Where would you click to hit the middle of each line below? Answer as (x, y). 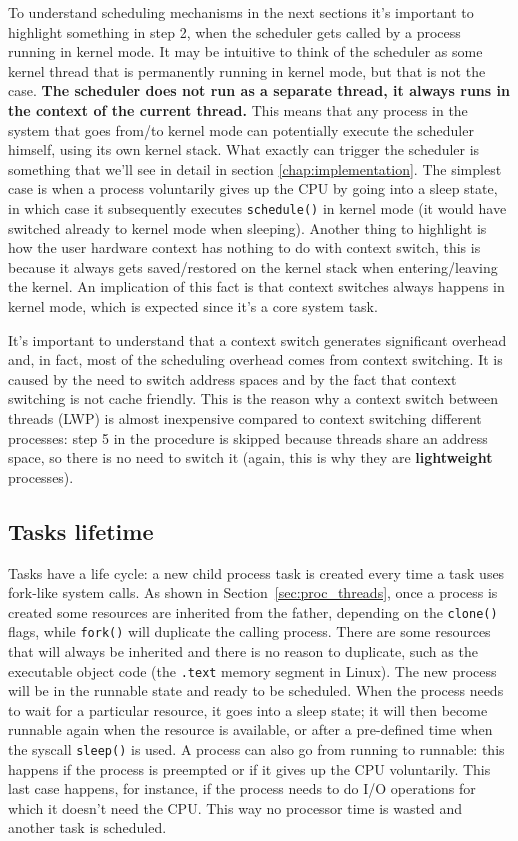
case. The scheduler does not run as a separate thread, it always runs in (259, 90)
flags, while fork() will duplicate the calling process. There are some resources (249, 631)
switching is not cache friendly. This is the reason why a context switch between (253, 398)
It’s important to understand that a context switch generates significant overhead (257, 339)
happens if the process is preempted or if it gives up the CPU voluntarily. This (249, 768)
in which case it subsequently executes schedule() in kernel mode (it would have (257, 207)
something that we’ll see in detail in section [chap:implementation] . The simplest (255, 168)
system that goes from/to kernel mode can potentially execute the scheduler (241, 129)
